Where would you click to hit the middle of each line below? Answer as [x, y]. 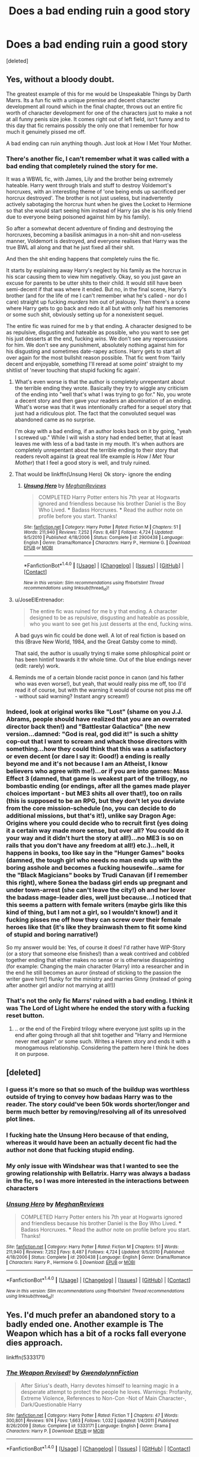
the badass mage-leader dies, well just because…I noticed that [99, 897]
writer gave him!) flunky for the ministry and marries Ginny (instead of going [99, 979]
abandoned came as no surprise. [55, 420]
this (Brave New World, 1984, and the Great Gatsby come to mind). [96, 642]
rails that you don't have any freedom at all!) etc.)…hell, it [90, 845]
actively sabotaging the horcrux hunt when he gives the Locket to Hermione [99, 204]
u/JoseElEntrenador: [39, 600]
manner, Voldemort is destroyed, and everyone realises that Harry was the [97, 241]
